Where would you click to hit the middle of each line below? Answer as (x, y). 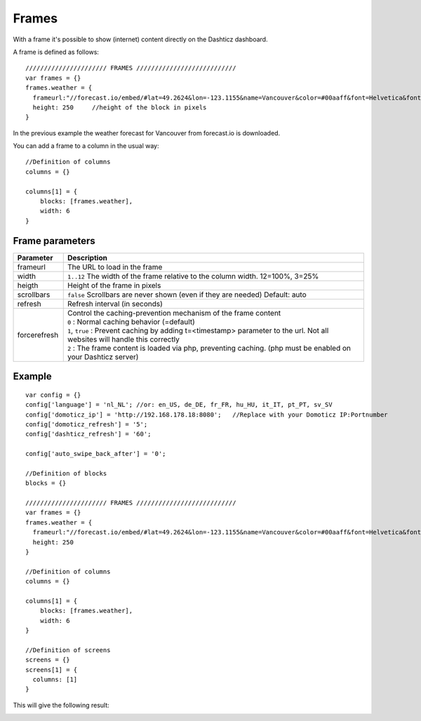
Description (87, 257)
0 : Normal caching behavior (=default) (131, 321)
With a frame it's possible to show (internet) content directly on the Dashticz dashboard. (140, 39)
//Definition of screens (68, 650)
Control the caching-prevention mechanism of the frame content (174, 313)
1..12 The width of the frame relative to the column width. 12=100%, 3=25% (193, 276)
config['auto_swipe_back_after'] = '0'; (96, 454)
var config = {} (53, 395)
